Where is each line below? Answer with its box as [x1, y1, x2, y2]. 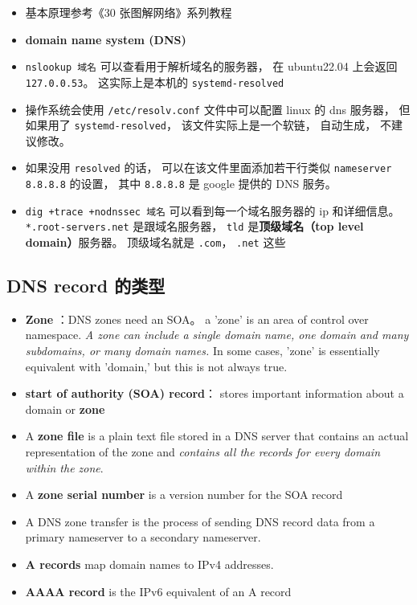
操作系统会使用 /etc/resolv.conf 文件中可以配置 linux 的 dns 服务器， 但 [25, 100, 411, 117]
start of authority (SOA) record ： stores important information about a [25, 385, 404, 402]
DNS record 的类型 [6, 273, 166, 298]
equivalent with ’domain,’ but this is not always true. [25, 358, 288, 374]
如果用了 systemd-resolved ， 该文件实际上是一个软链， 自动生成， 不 [25, 117, 392, 133]
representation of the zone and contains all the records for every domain [25, 444, 381, 460]
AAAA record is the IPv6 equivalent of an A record [25, 583, 292, 599]
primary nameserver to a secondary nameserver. [25, 529, 261, 546]
